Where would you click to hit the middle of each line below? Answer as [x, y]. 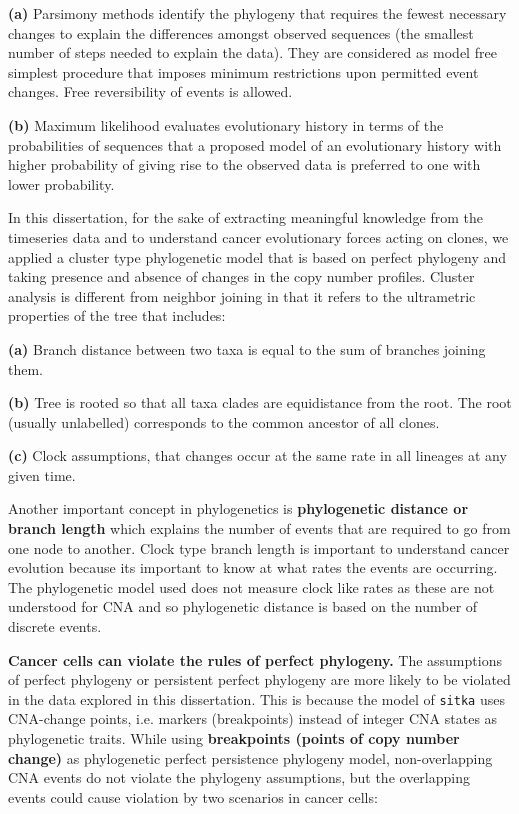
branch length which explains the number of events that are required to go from [259, 528]
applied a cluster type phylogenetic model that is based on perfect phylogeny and [257, 256]
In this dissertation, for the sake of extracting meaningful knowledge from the [245, 217]
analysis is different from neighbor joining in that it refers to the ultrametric [242, 295]
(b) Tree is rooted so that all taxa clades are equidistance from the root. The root [260, 402]
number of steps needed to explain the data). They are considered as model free [252, 52]
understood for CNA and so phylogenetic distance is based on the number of [243, 606]
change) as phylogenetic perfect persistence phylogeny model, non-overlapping [250, 757]
